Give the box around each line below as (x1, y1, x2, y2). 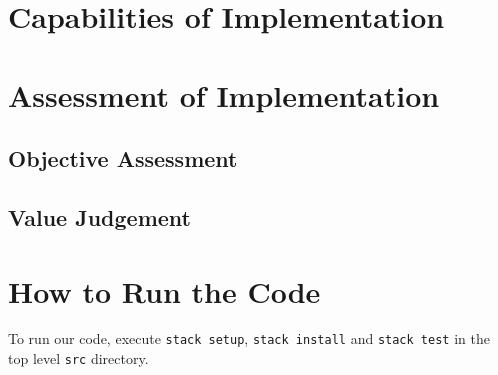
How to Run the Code (8, 270, 321, 311)
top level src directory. (8, 348, 149, 369)
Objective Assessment (8, 143, 238, 174)
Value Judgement (8, 201, 191, 232)
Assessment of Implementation (8, 74, 440, 115)
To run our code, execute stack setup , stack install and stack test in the (8, 328, 490, 349)
